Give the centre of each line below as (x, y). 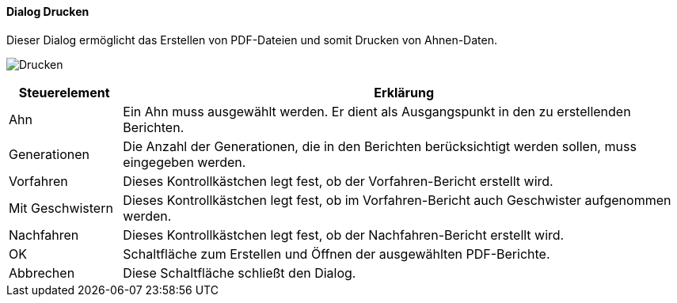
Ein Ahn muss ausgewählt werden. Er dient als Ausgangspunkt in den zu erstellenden (377, 111)
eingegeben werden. (184, 162)
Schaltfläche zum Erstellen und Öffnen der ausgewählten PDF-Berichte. (337, 254)
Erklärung (404, 92)
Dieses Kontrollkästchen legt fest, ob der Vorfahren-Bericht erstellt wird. (338, 181)
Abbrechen (42, 273)
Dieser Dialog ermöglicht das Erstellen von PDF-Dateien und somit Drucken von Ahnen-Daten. (252, 40)
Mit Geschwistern (61, 208)
